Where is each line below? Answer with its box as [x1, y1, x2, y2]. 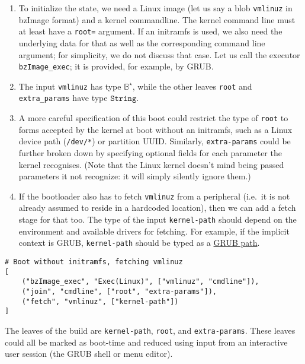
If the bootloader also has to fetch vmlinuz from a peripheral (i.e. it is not [18, 189, 290, 202]
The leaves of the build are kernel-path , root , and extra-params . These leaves [5, 324, 296, 336]
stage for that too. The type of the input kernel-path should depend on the [18, 213, 297, 225]
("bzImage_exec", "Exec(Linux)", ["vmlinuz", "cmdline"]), [21, 277, 259, 286]
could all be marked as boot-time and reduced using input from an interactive [5, 335, 288, 348]
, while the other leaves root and [132, 80, 252, 92]
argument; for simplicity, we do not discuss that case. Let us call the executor [18, 48, 300, 61]
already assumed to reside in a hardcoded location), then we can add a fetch [18, 201, 296, 214]
